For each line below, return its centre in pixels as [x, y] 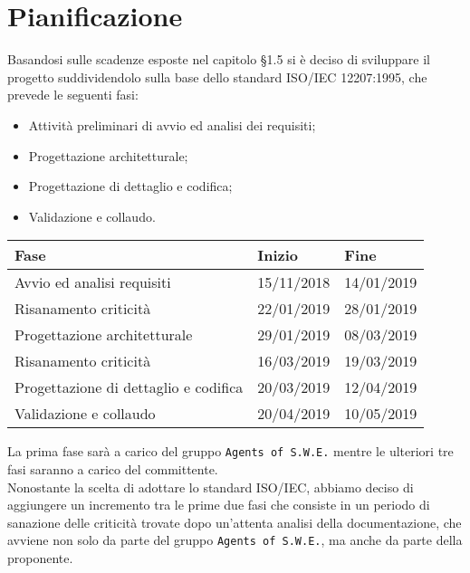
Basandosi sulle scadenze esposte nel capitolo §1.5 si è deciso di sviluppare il [219, 59]
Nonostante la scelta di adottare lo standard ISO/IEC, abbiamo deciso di [211, 487]
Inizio [278, 255]
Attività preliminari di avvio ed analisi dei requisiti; [172, 124]
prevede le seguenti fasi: [73, 95]
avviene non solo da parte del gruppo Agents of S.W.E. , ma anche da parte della [235, 540]
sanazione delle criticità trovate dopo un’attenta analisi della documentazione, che [235, 522]
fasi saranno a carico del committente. [113, 468]
